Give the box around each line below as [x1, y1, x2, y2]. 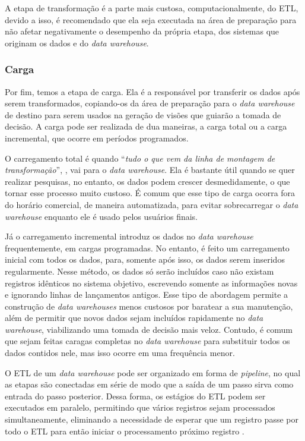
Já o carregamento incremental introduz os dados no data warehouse [5, 230, 253, 242]
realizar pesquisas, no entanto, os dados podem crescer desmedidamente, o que [5, 175, 290, 187]
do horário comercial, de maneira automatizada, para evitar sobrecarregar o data [5, 198, 298, 210]
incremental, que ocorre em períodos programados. [5, 131, 189, 144]
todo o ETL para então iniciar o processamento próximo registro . [5, 424, 244, 437]
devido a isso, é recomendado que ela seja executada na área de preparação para [5, 13, 297, 26]
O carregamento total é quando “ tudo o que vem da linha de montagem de [5, 152, 275, 164]
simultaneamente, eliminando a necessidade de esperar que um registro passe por [5, 413, 298, 426]
